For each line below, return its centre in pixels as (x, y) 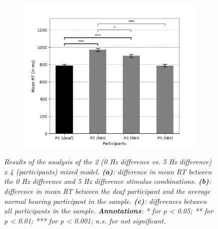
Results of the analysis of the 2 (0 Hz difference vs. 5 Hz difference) (108, 162)
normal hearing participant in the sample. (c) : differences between (105, 201)
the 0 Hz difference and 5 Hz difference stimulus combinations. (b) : (107, 181)
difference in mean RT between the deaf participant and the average (107, 191)
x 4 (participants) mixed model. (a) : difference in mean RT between (108, 171)
